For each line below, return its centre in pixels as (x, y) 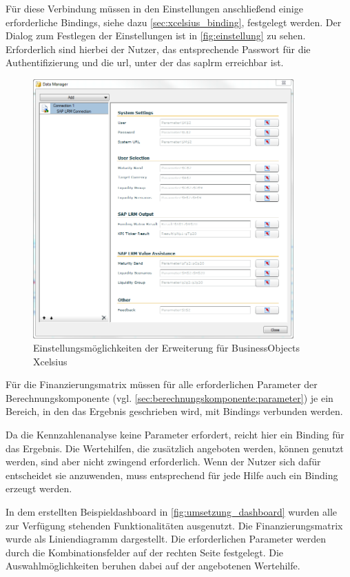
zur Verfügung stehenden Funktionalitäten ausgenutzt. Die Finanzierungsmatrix (174, 525)
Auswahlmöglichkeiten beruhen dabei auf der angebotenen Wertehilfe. (153, 566)
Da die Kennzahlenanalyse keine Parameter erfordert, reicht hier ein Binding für (175, 435)
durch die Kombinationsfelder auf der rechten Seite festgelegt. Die (145, 552)
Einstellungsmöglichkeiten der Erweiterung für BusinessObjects (167, 348)
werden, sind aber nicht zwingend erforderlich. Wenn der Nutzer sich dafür (163, 462)
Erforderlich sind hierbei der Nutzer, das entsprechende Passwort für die (158, 49)
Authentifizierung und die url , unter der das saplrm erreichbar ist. (145, 62)
